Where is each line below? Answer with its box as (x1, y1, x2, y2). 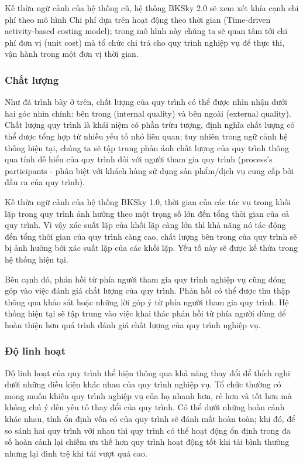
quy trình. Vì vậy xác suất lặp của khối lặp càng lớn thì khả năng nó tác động (5, 219, 286, 231)
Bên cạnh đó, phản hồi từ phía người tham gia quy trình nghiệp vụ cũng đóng (5, 273, 286, 285)
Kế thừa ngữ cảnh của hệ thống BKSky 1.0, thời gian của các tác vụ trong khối (5, 195, 291, 207)
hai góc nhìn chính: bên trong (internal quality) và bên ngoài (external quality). (5, 107, 291, 119)
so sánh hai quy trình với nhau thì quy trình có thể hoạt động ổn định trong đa (5, 424, 291, 436)
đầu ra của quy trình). (5, 176, 85, 188)
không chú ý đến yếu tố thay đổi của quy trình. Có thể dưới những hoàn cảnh (5, 401, 285, 413)
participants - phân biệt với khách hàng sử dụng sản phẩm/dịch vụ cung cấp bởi (5, 164, 294, 176)
